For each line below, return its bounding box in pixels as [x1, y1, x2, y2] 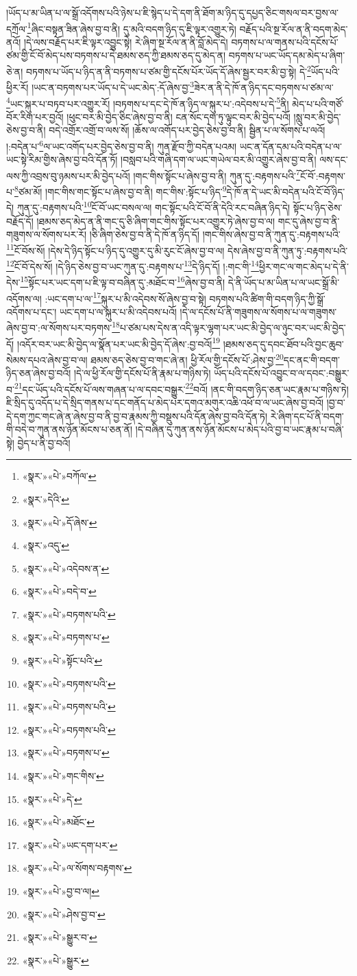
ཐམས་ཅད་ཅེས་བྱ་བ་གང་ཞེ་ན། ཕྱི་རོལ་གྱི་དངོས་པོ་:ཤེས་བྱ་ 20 [90, 350, 284, 367]
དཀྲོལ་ [6, 21, 27, 36]
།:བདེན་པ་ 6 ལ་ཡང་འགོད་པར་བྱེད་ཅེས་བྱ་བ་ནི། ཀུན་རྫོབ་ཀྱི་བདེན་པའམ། [6, 137, 237, 153]
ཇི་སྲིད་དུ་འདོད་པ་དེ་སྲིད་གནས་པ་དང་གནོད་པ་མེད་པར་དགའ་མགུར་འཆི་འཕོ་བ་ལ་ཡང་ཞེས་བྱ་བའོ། [6, 395, 324, 409]
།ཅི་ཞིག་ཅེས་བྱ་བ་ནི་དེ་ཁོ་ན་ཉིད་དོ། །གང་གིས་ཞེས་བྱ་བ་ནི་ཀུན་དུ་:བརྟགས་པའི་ [89, 227, 341, 242]
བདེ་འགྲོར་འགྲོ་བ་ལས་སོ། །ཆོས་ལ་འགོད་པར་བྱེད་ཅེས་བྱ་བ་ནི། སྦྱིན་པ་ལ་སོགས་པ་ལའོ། [49, 123, 325, 137]
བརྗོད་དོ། [6, 213, 34, 228]
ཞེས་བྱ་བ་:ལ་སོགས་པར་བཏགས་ [6, 321, 112, 334]
